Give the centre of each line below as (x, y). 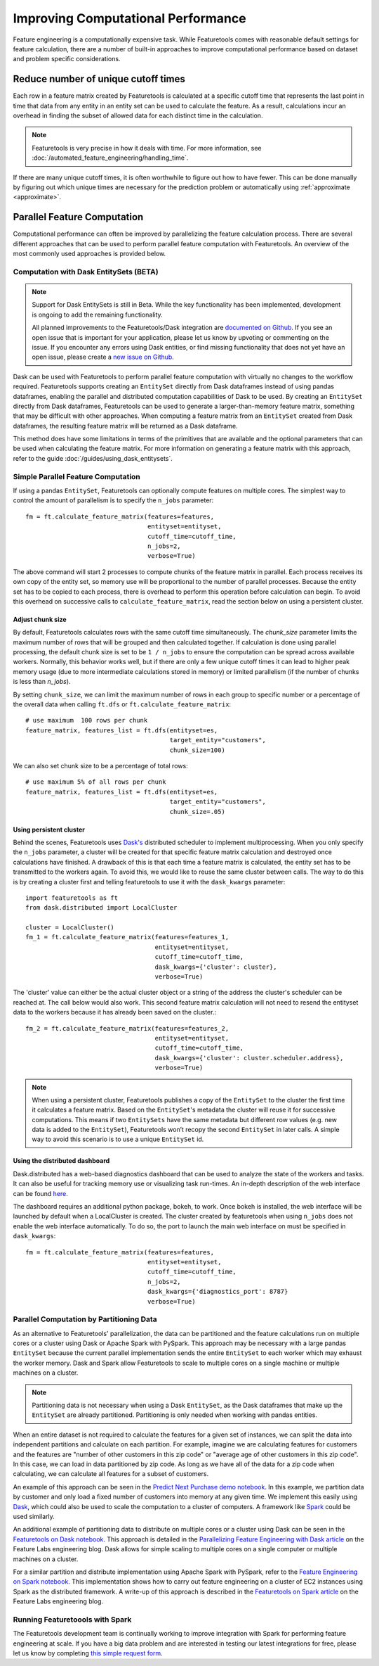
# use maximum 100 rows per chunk (87, 720)
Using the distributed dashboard (61, 1161)
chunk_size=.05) (198, 812)
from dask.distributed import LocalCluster (101, 908)
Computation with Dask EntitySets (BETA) (86, 272)
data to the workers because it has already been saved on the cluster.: (115, 1012)
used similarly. (34, 1516)
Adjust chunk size (40, 619)
